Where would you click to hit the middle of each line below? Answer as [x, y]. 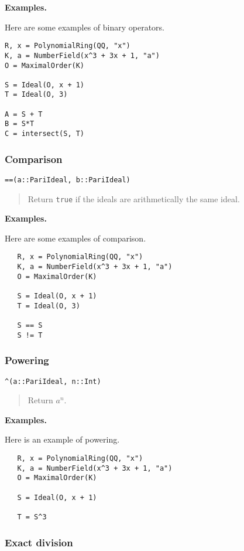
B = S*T [20, 124]
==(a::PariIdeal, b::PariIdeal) [68, 180]
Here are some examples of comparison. [75, 238]
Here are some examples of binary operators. [85, 27]
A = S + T [24, 114]
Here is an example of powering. [62, 439]
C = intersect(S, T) [45, 134]
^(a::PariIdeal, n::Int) [53, 381]
